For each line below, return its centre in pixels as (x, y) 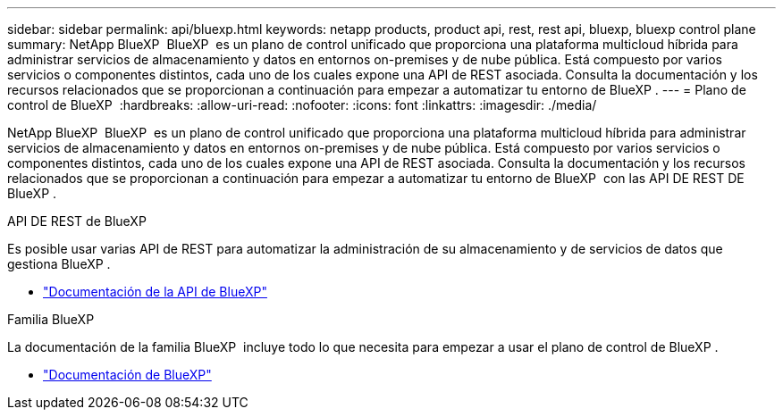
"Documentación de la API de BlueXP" (155, 292)
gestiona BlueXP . (59, 264)
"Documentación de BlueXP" (127, 375)
